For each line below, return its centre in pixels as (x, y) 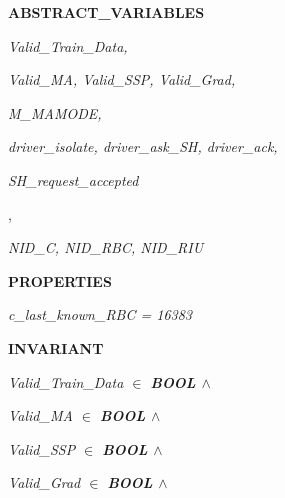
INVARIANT (56, 347)
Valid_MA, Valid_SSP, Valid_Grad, (122, 79)
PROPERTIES (60, 280)
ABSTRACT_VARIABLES (106, 12)
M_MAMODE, (55, 112)
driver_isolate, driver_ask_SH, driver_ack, (143, 146)
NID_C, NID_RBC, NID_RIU (106, 247)
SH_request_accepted (73, 179)
